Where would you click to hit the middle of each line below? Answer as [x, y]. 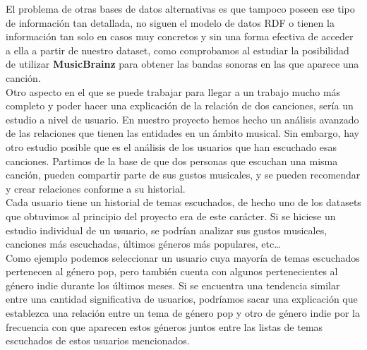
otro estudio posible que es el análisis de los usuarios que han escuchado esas [172, 146]
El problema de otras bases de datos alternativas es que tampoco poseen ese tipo [180, 8]
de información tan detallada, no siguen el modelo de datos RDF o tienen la [170, 22]
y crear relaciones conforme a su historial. [96, 188]
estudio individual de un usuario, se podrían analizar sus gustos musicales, [167, 230]
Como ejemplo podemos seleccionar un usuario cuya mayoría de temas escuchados [183, 257]
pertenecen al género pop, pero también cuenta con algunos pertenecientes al [172, 271]
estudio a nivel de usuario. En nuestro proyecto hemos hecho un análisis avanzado [182, 119]
